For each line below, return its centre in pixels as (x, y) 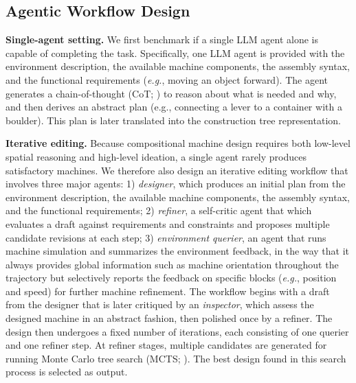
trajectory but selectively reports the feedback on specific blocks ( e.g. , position (171, 278)
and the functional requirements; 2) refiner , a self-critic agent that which (159, 210)
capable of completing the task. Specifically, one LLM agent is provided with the (175, 53)
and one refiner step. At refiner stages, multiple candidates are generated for (166, 345)
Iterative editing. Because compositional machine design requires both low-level (178, 143)
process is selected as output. (67, 372)
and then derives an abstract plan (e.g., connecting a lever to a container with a (174, 107)
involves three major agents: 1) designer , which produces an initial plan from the (176, 184)
